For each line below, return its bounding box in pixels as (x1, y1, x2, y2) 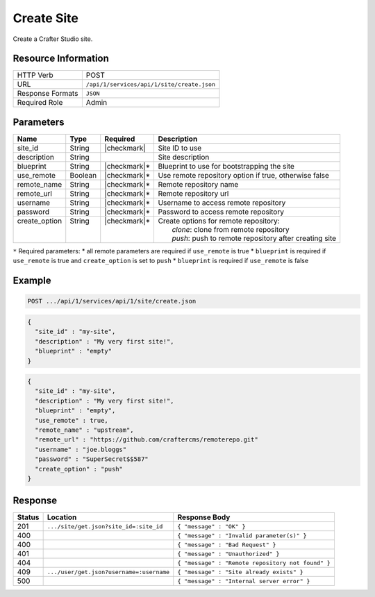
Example (12, 275, 51, 287)
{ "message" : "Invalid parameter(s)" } (177, 532, 307, 539)
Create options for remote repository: (158, 216, 281, 226)
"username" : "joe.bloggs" (35, 445, 127, 453)
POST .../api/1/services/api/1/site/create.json (27, 297, 197, 305)
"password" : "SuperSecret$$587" (35, 455, 149, 463)
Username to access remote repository (158, 198, 286, 208)
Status (17, 512, 40, 522)
